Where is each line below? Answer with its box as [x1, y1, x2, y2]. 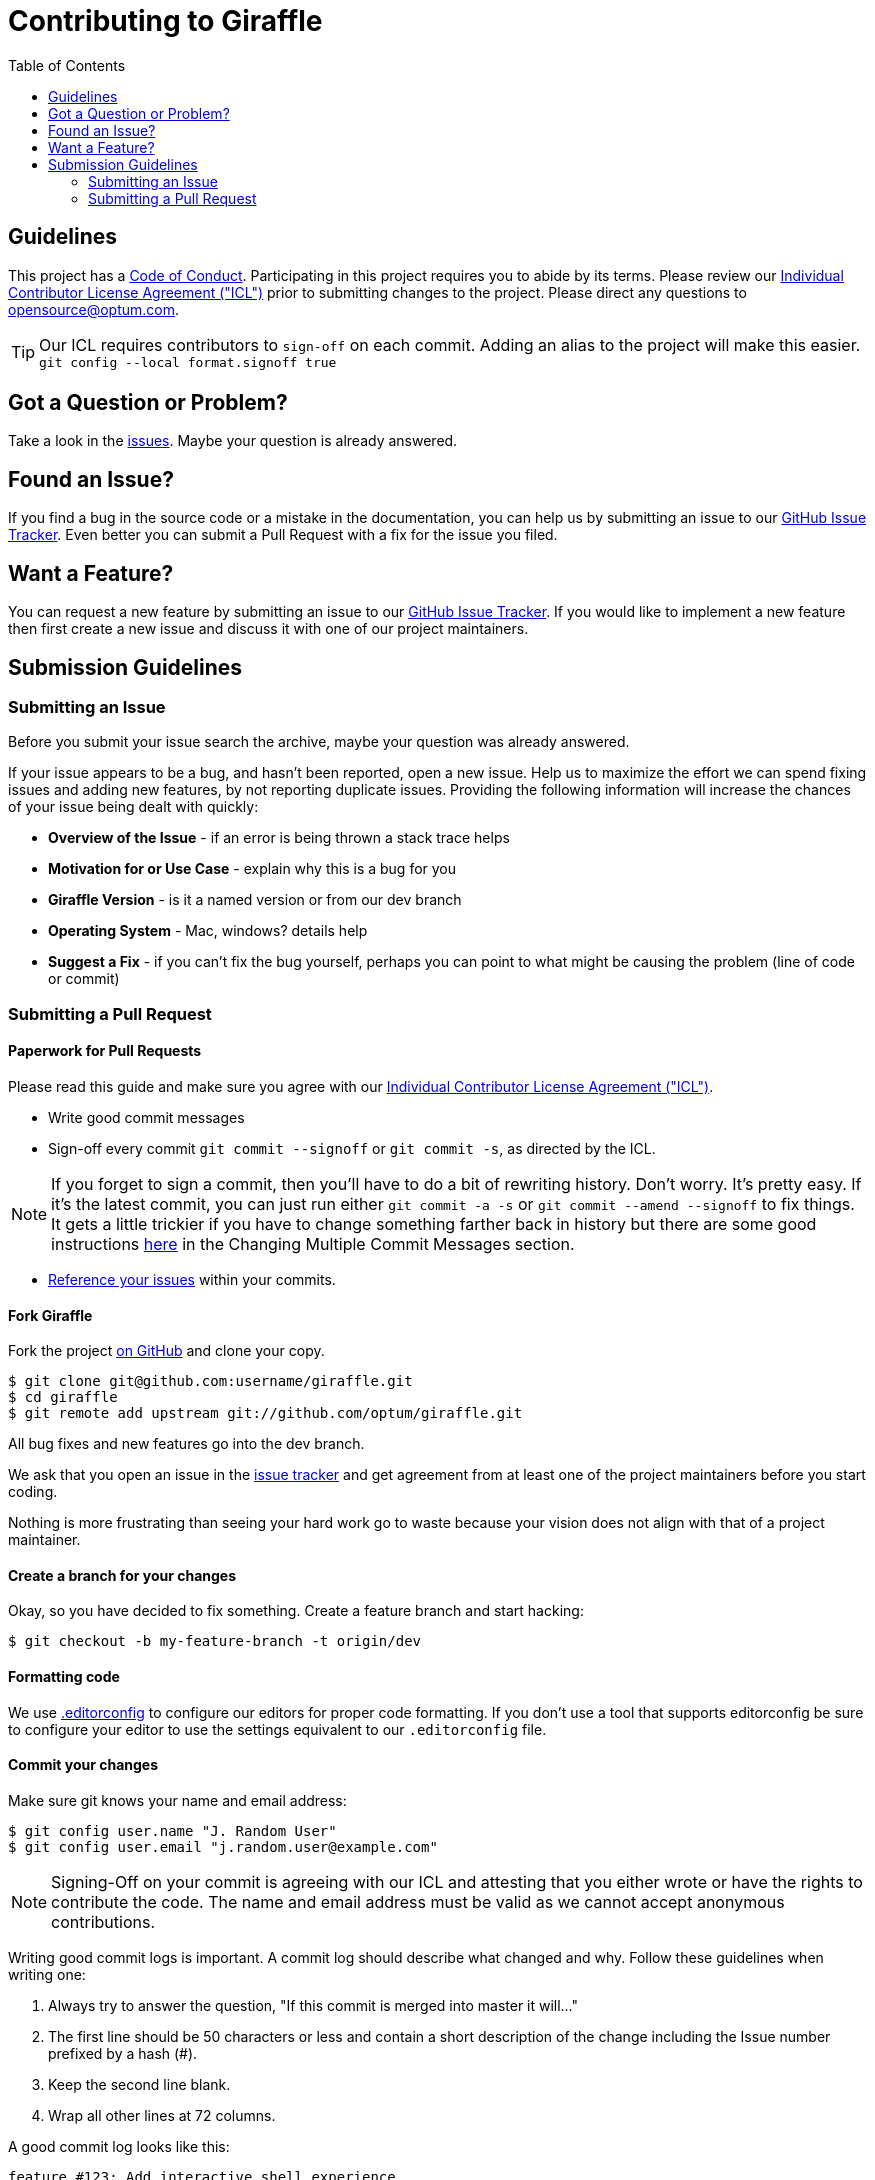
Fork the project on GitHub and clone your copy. [8, 1342, 325, 1360]
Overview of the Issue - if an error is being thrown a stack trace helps [48, 829, 510, 847]
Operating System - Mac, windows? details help [48, 922, 368, 940]
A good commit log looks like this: [8, 2137, 230, 2155]
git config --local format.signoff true [39, 354, 337, 370]
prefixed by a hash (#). [48, 2044, 198, 2062]
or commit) [48, 970, 120, 988]
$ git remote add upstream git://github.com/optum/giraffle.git [8, 1405, 523, 1422]
